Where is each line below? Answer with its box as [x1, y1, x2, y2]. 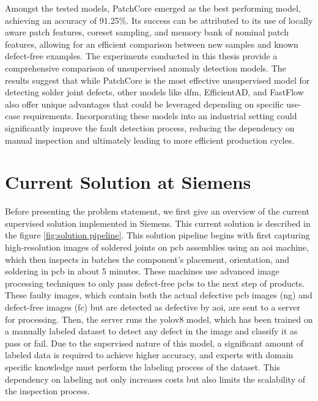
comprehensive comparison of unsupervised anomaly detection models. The [5, 61, 286, 74]
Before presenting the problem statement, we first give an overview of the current [5, 205, 310, 218]
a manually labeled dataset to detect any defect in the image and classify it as [5, 325, 298, 337]
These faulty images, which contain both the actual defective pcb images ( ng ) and [5, 289, 312, 301]
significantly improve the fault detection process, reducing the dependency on [5, 121, 295, 134]
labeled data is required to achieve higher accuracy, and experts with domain [5, 348, 294, 361]
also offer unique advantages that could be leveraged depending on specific [5, 97, 284, 110]
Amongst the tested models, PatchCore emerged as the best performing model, [5, 2, 301, 14]
